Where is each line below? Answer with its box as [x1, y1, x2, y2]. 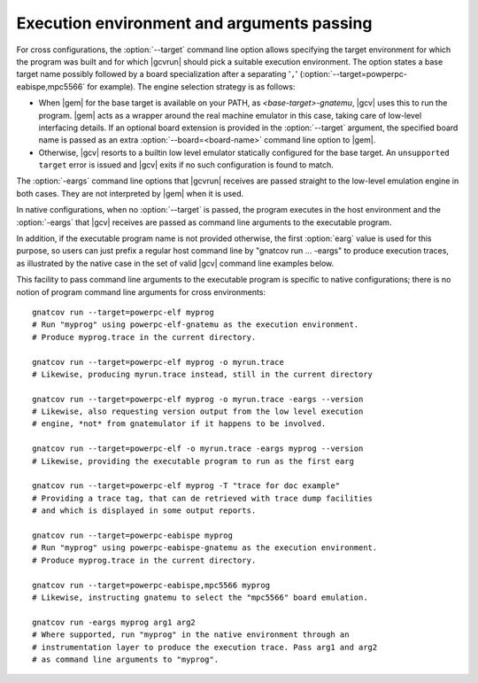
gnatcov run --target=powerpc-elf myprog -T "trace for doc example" [32, 481, 341, 491]
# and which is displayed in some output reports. [32, 506, 257, 516]
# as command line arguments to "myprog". [32, 654, 220, 664]
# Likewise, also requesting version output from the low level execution [32, 407, 364, 416]
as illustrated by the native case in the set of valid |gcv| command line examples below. [16, 258, 335, 268]
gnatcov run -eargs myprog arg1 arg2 [32, 617, 197, 627]
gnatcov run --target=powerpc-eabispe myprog [32, 531, 234, 540]
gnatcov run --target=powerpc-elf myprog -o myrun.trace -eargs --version [32, 394, 364, 404]
